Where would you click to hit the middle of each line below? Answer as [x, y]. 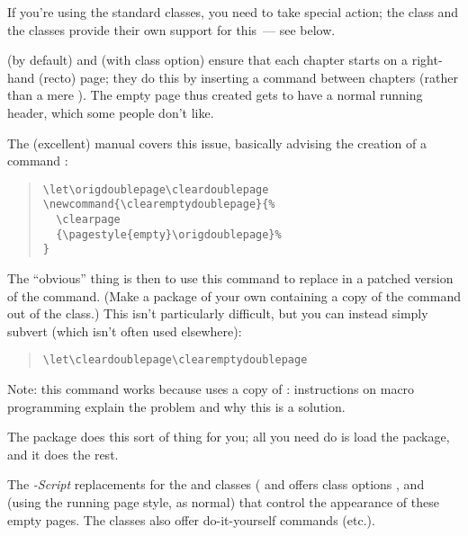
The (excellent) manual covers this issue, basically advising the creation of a [217, 143]
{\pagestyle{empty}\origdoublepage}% [169, 234]
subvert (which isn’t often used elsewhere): [125, 331]
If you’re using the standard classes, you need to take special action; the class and [233, 12]
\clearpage [88, 220]
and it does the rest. [63, 454]
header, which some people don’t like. [111, 112]
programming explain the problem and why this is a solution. [176, 406]
